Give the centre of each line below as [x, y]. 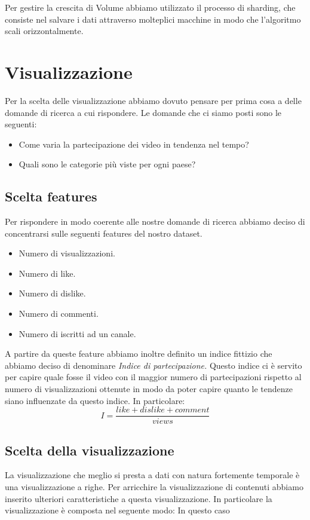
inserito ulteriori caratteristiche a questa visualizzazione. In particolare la [139, 498]
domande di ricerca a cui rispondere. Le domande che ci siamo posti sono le [143, 112]
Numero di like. [47, 273]
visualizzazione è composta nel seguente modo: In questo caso [117, 510]
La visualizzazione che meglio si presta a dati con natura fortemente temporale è [152, 475]
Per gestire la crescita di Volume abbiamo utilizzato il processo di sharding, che [150, 7]
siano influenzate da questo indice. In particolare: [95, 400]
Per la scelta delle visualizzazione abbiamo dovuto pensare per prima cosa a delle [153, 100]
